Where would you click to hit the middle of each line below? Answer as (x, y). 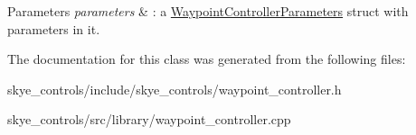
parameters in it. (54, 28)
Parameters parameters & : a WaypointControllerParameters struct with (208, 11)
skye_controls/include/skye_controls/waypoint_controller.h (175, 89)
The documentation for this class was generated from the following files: (207, 59)
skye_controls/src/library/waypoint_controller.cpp (149, 119)
